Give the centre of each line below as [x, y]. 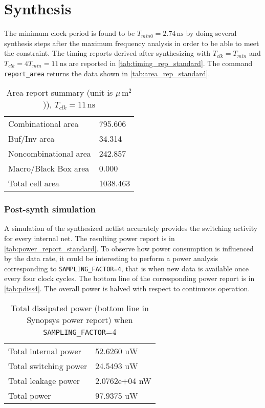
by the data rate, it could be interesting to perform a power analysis [111, 258]
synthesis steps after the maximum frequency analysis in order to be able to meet [132, 43]
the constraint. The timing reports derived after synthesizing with [107, 53]
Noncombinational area [50, 154]
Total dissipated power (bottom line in [80, 308]
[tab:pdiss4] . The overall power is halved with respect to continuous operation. [127, 288]
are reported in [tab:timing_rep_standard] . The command [161, 63]
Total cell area [34, 183]
